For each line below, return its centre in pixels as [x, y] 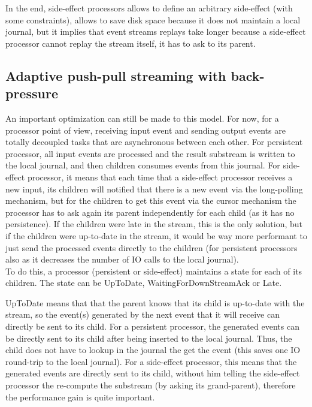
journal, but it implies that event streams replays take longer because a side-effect [156, 31]
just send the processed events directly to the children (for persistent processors [152, 247]
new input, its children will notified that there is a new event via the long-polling [154, 189]
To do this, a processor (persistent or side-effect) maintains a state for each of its [154, 271]
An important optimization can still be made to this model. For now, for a [142, 118]
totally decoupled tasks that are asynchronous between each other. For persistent [154, 142]
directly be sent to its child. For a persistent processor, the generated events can [152, 326]
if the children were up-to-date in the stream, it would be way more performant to [156, 235]
